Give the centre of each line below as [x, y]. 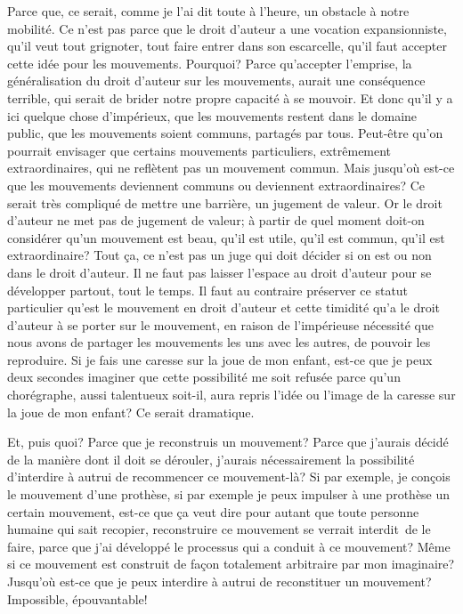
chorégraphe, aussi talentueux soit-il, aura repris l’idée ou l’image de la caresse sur [231, 395]
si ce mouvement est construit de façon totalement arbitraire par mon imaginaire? [231, 564]
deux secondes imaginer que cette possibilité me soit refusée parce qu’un [204, 377]
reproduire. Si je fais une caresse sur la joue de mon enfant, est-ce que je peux [220, 359]
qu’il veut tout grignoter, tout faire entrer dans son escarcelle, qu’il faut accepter [227, 46]
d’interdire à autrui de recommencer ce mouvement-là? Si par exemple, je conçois [229, 477]
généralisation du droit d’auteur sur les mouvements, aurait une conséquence [216, 81]
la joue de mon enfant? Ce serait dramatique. [131, 412]
